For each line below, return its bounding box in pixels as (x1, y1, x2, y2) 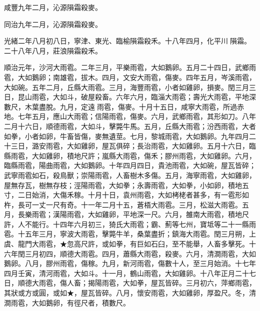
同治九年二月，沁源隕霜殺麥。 (4, 18, 102, 29)
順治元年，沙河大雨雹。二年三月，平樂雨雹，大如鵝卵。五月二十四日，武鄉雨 (4, 62, 256, 72)
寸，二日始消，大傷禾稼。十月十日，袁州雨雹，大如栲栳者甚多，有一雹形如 (4, 189, 249, 200)
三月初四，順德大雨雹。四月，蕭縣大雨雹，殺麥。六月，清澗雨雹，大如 (24, 248, 256, 258)
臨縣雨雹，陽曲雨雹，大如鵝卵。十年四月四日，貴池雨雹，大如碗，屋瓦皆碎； (4, 160, 256, 170)
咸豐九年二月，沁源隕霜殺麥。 (4, 2, 102, 12)
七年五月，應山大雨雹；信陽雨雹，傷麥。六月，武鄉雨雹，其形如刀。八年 (17, 111, 256, 121)
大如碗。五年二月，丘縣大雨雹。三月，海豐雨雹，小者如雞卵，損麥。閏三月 (4, 81, 249, 92)
